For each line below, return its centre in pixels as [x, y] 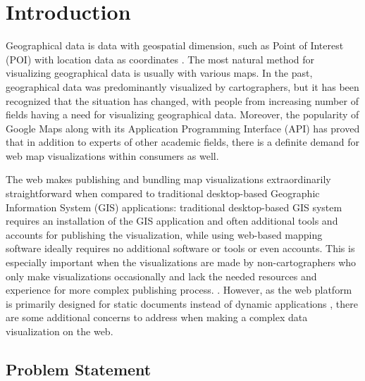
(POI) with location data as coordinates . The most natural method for [160, 59]
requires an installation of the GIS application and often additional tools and [172, 221]
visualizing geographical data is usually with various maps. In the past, [159, 73]
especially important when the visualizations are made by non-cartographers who [181, 262]
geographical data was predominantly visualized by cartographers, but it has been [182, 86]
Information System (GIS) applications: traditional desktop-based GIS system [174, 207]
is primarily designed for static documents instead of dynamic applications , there [182, 303]
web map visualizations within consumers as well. [112, 155]
